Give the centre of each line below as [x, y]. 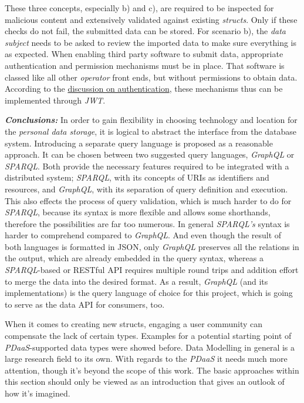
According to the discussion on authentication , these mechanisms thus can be [144, 89]
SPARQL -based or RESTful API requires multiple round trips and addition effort [152, 270]
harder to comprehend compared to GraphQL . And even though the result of [143, 235]
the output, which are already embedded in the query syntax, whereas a [134, 258]
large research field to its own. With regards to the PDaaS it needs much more [146, 359]
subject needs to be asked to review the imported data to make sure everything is [151, 42]
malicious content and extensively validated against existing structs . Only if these [151, 19]
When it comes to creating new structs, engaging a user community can [134, 324]
